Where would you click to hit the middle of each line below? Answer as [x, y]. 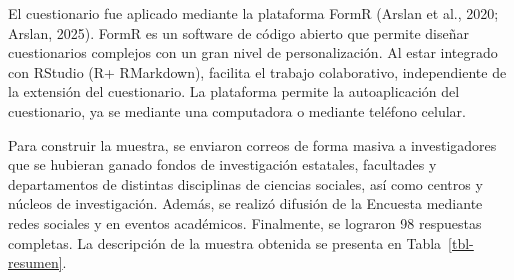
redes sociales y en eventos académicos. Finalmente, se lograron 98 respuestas [245, 222]
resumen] [35, 262]
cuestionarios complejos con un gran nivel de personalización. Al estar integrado [253, 52]
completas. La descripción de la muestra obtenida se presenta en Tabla [225, 242]
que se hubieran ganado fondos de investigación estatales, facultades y [222, 164]
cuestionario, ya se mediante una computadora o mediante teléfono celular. [237, 110]
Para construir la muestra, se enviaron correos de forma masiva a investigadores [252, 144]
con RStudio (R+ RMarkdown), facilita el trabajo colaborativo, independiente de [257, 71]
